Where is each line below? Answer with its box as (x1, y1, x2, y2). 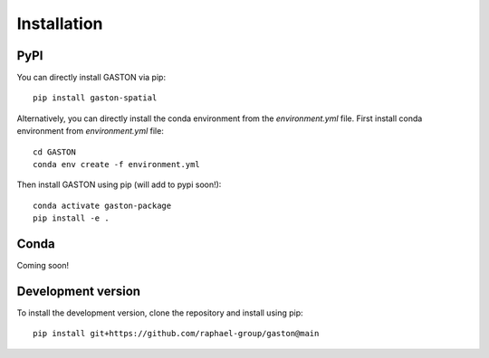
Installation (16, 14, 103, 33)
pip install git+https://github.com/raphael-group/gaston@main (33, 328, 320, 339)
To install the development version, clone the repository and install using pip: (16, 307, 303, 318)
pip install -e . (33, 213, 110, 223)
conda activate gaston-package (33, 200, 172, 211)
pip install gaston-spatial (33, 93, 158, 103)
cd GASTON (33, 146, 76, 157)
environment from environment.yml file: (16, 126, 165, 137)
